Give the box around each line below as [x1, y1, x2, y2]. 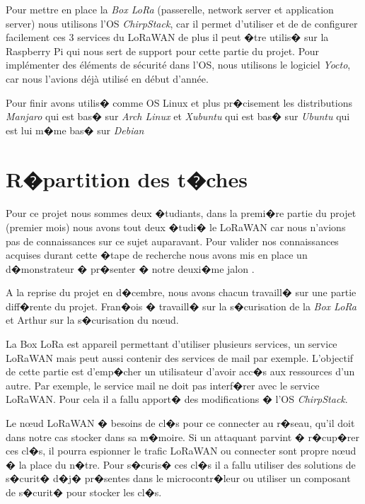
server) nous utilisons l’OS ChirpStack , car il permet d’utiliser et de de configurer [6, 16, 358, 30]
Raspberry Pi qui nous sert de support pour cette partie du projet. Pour [6, 43, 320, 58]
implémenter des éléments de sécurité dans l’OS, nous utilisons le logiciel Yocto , [6, 57, 351, 72]
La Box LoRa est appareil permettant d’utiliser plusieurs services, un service [6, 336, 337, 351]
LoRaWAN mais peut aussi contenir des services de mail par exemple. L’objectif [6, 350, 354, 365]
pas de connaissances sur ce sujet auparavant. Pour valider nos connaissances [6, 233, 339, 248]
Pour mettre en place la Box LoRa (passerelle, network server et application [6, 2, 334, 16]
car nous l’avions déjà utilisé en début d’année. [6, 71, 209, 86]
